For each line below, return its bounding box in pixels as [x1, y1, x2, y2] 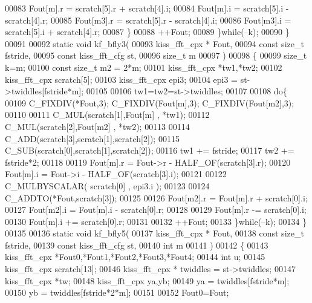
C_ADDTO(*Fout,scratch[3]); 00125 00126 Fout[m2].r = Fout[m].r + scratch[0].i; [5, 191, 308, 204]
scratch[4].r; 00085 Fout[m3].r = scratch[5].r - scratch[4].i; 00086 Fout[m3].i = [5, 13, 291, 26]
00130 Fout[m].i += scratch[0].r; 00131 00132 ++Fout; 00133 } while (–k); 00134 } [5, 215, 307, 227]
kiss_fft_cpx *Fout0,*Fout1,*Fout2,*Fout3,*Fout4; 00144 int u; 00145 [5, 250, 265, 263]
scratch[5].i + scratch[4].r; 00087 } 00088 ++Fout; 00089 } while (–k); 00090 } [5, 25, 290, 38]
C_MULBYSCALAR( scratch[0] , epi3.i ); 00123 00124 [5, 179, 210, 192]
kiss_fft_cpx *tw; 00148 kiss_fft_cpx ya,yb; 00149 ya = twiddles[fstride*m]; [5, 274, 290, 287]
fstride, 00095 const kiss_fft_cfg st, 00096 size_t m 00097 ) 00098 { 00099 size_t [5, 49, 307, 62]
